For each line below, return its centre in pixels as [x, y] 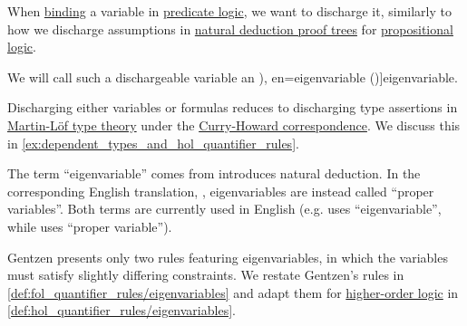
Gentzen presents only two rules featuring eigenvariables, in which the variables [228, 257]
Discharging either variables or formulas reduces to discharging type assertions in [233, 107]
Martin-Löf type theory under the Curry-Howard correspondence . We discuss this [234, 125]
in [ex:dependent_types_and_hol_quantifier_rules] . [153, 143]
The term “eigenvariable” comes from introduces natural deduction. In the [214, 173]
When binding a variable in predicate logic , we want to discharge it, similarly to [229, 11]
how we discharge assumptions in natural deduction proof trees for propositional [230, 29]
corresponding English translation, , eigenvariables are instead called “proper [221, 191]
